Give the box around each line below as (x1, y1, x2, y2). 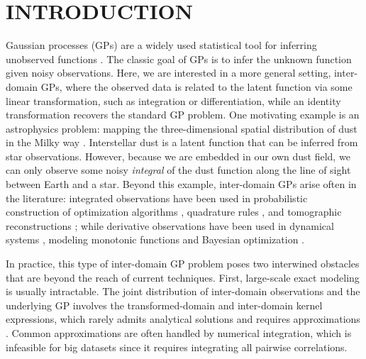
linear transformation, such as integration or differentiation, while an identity (6, 93, 341, 108)
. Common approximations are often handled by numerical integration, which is (6, 326, 352, 340)
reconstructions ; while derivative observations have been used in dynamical (6, 218, 334, 233)
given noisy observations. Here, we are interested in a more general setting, (6, 65, 331, 80)
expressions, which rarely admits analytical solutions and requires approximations (6, 311, 360, 326)
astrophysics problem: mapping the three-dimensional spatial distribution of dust (6, 121, 357, 136)
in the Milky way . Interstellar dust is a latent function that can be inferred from (6, 135, 358, 150)
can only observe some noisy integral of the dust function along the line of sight (6, 162, 351, 177)
